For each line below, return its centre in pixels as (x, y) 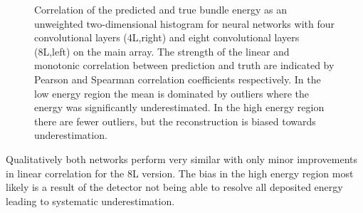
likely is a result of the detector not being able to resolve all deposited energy (174, 187)
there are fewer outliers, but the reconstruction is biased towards (175, 121)
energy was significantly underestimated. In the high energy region (179, 107)
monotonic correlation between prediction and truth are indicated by (184, 65)
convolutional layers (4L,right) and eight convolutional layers (167, 37)
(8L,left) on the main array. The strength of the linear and (162, 51)
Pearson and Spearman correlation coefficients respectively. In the (178, 79)
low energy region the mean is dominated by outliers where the (172, 93)
